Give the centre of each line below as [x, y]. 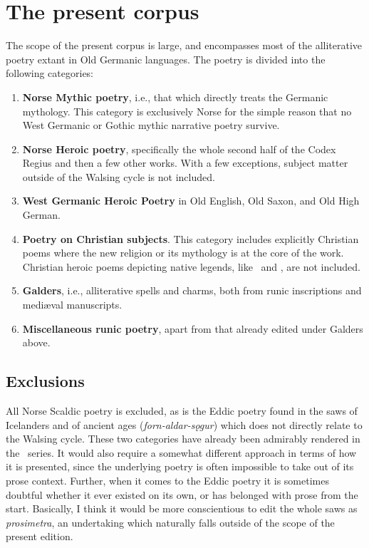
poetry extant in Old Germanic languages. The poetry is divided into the [166, 59]
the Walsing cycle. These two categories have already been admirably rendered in [183, 439]
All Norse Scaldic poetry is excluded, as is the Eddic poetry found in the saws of [182, 411]
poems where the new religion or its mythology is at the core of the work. [183, 253]
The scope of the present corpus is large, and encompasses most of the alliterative [184, 45]
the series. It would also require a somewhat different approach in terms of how [181, 452]
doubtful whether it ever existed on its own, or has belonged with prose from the [182, 494]
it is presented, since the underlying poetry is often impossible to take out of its [180, 466]
